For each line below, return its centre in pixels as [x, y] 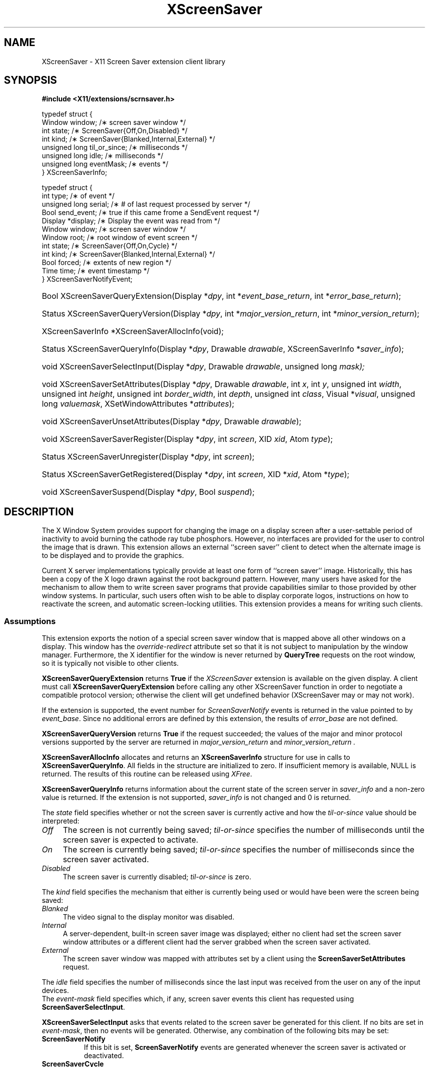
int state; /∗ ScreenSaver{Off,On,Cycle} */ [109, 246]
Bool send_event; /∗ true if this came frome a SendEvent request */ [151, 213]
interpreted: [61, 821]
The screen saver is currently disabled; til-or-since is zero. [157, 877]
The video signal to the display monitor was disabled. [149, 917]
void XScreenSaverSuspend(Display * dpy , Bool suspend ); [148, 492]
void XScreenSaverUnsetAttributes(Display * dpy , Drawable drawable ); [172, 422]
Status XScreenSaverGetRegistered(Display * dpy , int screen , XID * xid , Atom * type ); [196, 474]
